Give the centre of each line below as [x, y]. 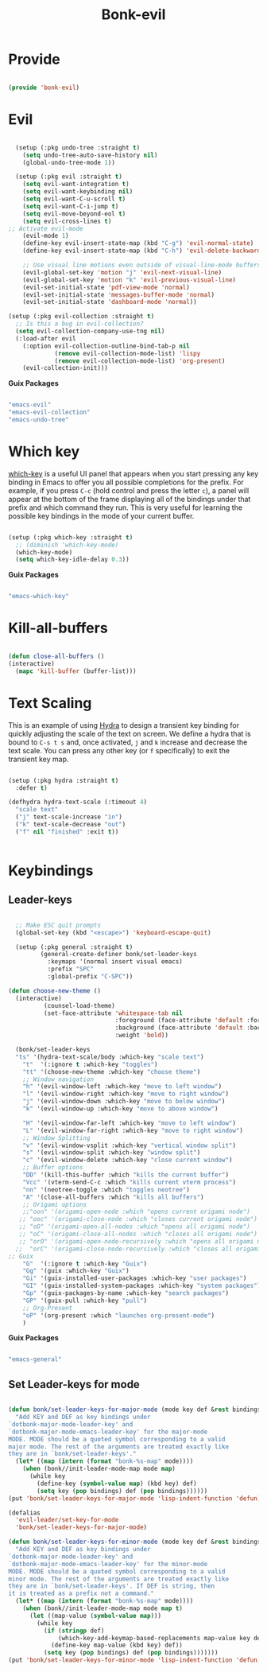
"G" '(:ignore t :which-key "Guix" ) [85, 1264]
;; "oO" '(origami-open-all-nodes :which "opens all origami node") [134, 1227]
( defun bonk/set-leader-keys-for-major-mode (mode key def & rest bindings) [136, 1410]
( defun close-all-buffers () [56, 657]
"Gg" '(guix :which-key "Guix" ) [76, 1271]
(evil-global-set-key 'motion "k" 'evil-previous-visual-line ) [130, 280]
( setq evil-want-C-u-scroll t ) [74, 199]
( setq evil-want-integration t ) [76, 185]
